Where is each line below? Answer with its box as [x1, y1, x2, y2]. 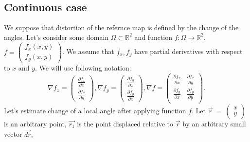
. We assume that [62, 46, 114, 56]
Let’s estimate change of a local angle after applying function [4, 105, 186, 115]
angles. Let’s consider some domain [4, 32, 109, 42]
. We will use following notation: [35, 62, 131, 72]
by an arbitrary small [182, 118, 246, 128]
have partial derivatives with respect [134, 46, 243, 56]
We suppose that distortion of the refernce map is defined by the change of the [4, 22, 239, 33]
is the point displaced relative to [77, 118, 174, 128]
